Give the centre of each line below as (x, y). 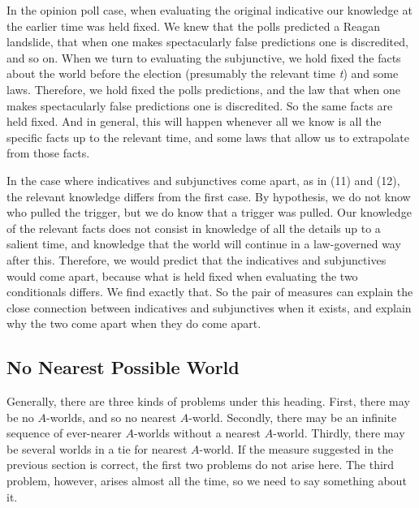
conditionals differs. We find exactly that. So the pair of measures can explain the (210, 292)
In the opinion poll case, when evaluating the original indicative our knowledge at (209, 10)
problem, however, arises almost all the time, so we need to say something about (207, 481)
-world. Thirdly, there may (339, 433)
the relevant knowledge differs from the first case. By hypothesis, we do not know (209, 196)
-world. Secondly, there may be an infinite (293, 417)
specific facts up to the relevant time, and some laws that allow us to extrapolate (208, 137)
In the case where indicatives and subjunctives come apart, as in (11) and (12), (203, 180)
